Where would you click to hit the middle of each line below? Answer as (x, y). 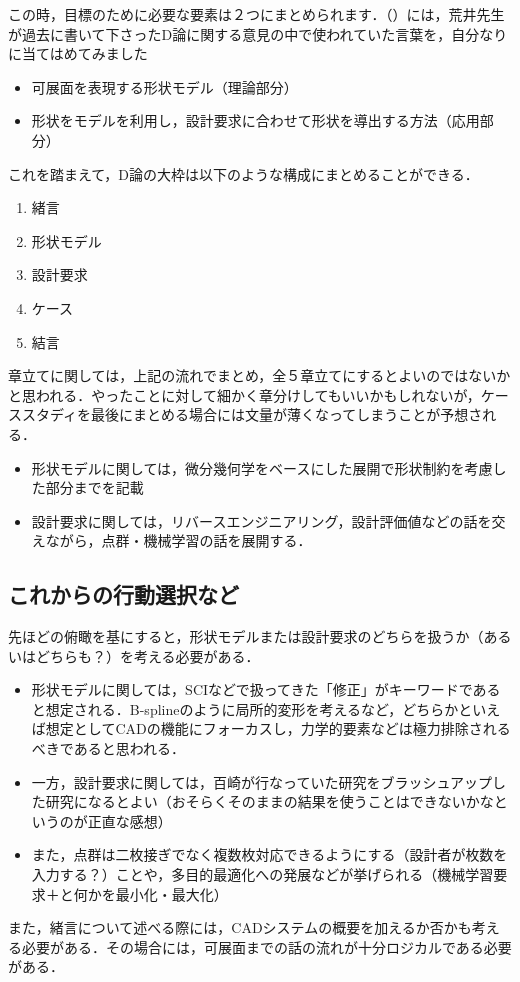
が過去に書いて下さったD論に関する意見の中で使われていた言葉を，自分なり (258, 33)
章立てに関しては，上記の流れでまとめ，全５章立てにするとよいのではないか (259, 375)
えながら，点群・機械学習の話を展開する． (171, 540)
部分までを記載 (94, 487)
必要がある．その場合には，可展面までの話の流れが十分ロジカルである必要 (266, 946)
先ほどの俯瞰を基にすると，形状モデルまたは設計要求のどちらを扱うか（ (246, 636)
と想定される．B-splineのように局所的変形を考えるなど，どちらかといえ (266, 708)
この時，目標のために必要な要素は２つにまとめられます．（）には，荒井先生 (256, 14)
